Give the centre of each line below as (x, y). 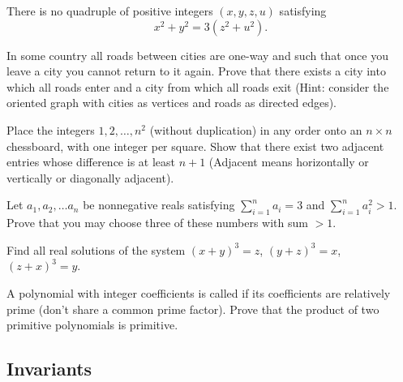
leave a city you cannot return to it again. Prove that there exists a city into (196, 71)
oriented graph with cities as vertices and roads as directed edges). (172, 103)
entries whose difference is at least (91, 162)
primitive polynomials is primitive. (92, 325)
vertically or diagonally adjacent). (90, 177)
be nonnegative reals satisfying (159, 205)
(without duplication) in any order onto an (256, 129)
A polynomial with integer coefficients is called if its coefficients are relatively (199, 292)
